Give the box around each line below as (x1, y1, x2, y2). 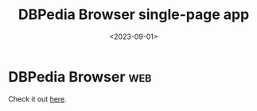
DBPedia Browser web (8, 67, 152, 86)
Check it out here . (8, 94, 68, 104)
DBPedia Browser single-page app (18, 6, 250, 24)
